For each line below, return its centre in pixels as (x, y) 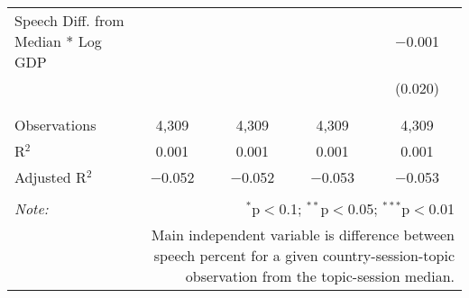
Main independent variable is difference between (303, 235)
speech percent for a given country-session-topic (304, 255)
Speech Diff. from (69, 20)
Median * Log (58, 41)
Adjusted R (51, 177)
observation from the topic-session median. (320, 276)
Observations (55, 125)
